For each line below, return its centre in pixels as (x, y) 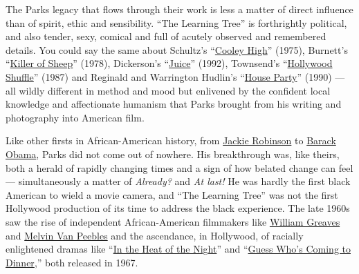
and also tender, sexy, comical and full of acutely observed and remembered (166, 36)
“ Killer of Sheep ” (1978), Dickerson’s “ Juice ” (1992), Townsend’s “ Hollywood (169, 63)
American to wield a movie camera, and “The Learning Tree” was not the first (172, 194)
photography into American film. (75, 117)
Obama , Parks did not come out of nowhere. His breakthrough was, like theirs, (173, 154)
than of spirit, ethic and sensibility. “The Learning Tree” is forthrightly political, (176, 22)
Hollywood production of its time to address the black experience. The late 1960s (178, 208)
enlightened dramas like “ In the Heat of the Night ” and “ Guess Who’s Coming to (178, 249)
